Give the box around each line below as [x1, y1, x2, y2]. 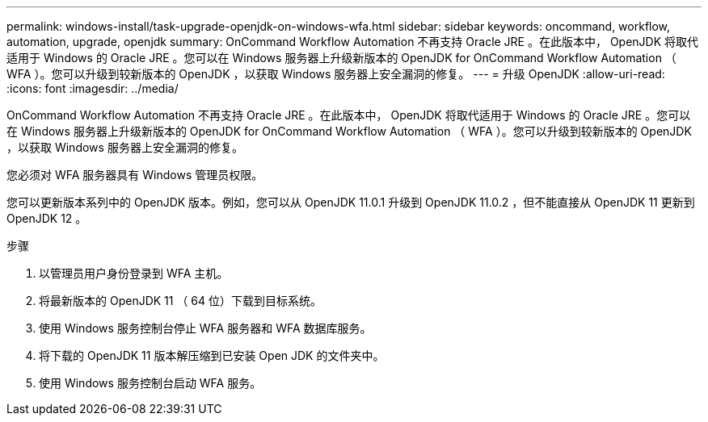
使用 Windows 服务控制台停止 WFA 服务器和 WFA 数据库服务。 [39, 321, 372, 335]
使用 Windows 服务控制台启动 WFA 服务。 [39, 376, 262, 390]
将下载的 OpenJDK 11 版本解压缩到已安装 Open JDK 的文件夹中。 [39, 349, 385, 362]
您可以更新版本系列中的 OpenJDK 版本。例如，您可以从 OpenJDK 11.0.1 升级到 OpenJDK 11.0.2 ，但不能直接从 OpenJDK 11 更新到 [6, 195, 695, 209]
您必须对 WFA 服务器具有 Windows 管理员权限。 [6, 168, 263, 182]
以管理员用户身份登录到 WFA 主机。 [39, 266, 229, 280]
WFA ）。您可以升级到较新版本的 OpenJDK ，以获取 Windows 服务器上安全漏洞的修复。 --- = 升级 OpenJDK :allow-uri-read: [6, 67, 665, 81]
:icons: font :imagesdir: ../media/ [6, 81, 179, 95]
